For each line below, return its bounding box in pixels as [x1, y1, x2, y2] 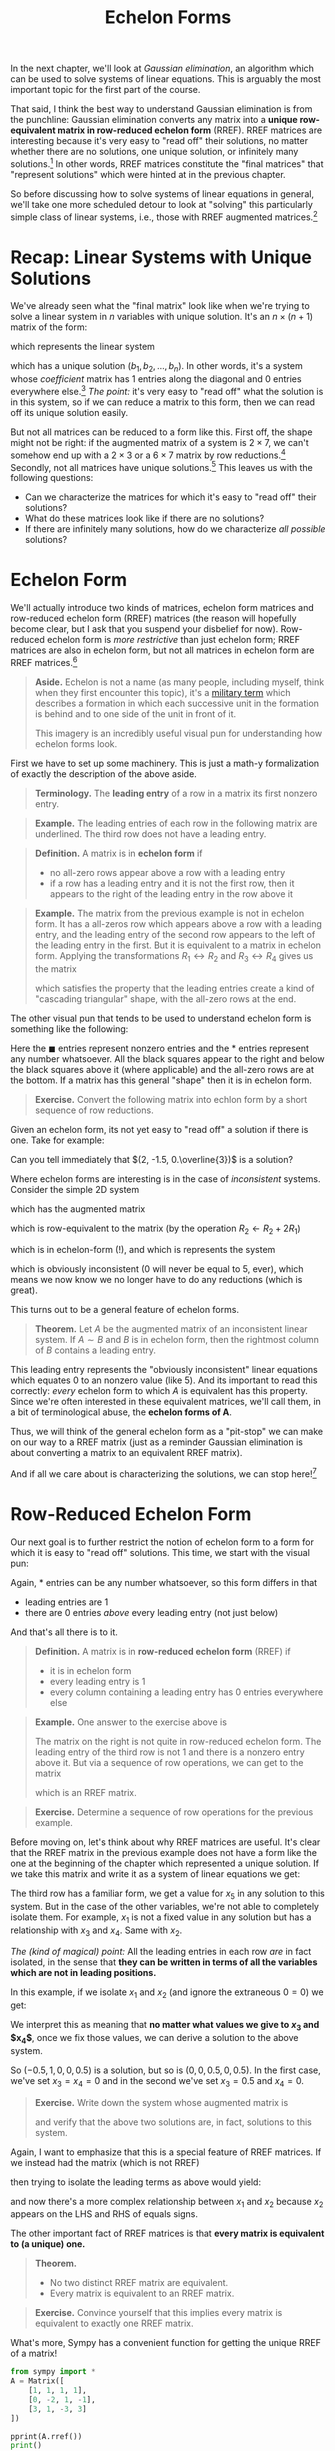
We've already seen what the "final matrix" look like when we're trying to [10, 300, 310, 312]
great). [10, 1284, 38, 1296]
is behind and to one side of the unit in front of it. [34, 707, 237, 720]
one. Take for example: [10, 1134, 105, 1146]
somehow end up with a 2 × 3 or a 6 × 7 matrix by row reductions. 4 [10, 447, 287, 461]
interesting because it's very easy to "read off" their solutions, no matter [10, 135, 308, 147]
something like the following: [10, 1022, 129, 1035]
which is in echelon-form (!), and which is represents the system [10, 1244, 276, 1256]
